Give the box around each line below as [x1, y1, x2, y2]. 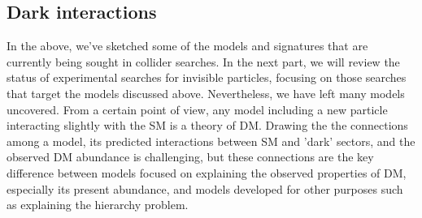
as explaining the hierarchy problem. [7, 196, 189, 213]
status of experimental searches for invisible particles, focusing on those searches [7, 69, 407, 86]
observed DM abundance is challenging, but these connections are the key [7, 148, 374, 165]
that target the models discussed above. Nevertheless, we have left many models [7, 84, 405, 101]
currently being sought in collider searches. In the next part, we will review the [7, 53, 400, 70]
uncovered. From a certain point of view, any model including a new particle [7, 100, 388, 118]
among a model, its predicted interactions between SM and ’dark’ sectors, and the [7, 132, 415, 149]
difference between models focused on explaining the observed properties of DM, [7, 164, 407, 181]
